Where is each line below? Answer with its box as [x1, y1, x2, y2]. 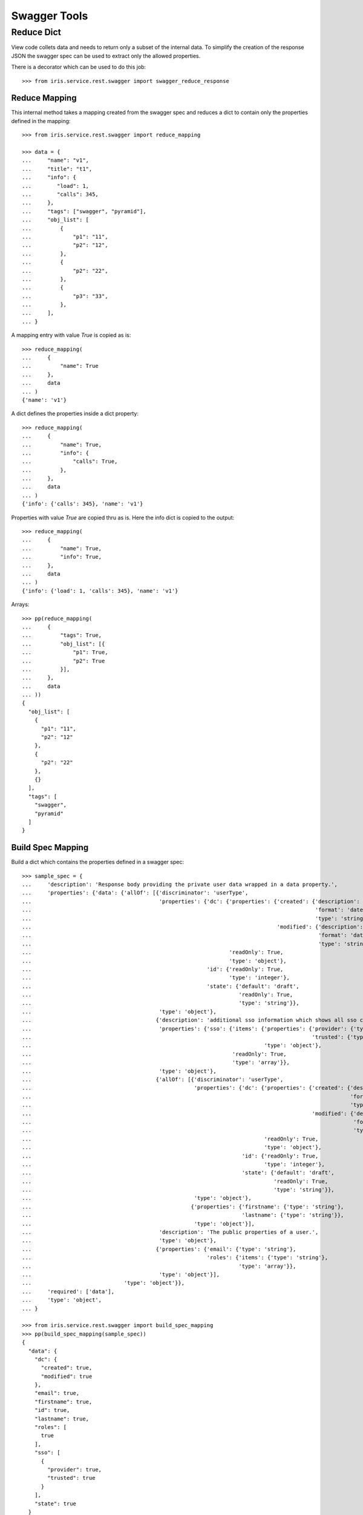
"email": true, [34, 1390, 80, 1397]
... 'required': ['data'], [22, 1288, 115, 1295]
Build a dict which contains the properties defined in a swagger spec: [11, 858, 185, 866]
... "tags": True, [22, 632, 102, 639]
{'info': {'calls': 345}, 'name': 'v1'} [22, 501, 143, 507]
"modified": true [41, 1373, 93, 1380]
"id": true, [34, 1407, 70, 1414]
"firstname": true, [34, 1398, 93, 1405]
